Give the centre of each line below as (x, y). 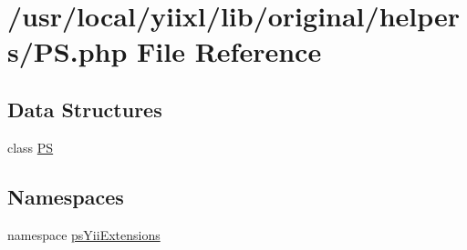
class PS (31, 147)
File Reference (229, 51)
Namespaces (66, 196)
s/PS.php (67, 51)
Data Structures (85, 109)
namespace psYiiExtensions (84, 234)
